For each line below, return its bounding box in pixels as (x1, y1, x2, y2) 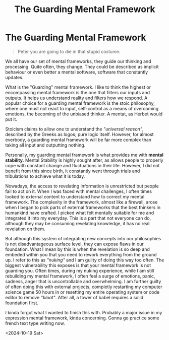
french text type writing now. (5, 320, 65, 326)
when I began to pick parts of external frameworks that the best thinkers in (5, 204, 160, 210)
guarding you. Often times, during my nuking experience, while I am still (5, 267, 154, 274)
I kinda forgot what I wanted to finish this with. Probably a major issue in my (5, 309, 162, 315)
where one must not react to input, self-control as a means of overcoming (5, 105, 159, 111)
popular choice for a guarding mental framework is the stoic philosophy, (5, 100, 155, 106)
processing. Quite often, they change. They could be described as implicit (5, 63, 159, 70)
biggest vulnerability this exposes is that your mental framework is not (5, 262, 151, 268)
